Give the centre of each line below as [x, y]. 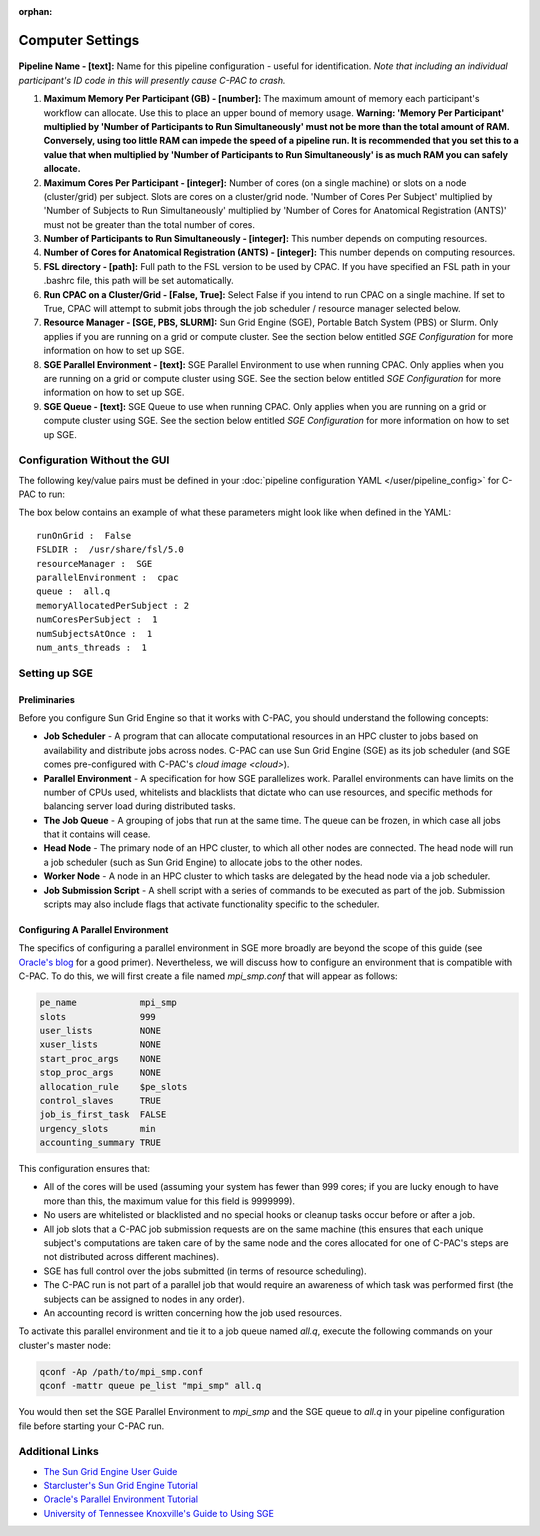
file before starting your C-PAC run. [91, 1426]
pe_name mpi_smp [108, 1003]
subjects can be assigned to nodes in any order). [144, 1299]
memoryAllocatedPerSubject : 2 [113, 605]
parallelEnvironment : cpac [107, 578]
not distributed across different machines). [131, 1257]
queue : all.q [73, 591]
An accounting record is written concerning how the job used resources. [193, 1312]
